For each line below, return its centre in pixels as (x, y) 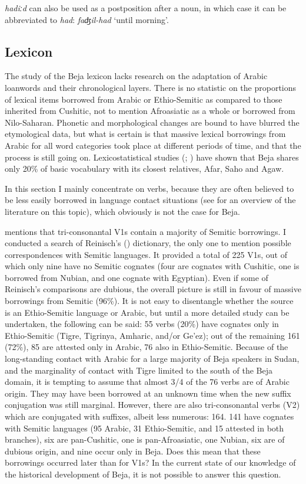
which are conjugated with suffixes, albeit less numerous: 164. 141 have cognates (149, 416)
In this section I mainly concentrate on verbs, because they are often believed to (149, 188)
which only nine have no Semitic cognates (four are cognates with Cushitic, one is (152, 266)
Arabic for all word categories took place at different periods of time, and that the (153, 145)
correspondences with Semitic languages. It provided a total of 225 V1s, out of (146, 254)
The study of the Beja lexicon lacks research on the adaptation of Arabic (136, 76)
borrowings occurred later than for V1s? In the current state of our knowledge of (150, 462)
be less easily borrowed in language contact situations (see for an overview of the (150, 200)
